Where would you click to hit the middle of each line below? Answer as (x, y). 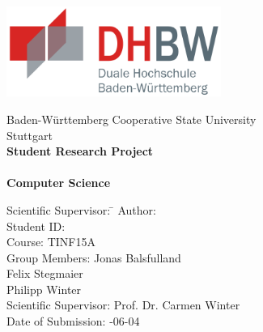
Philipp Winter (44, 289)
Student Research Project (80, 151)
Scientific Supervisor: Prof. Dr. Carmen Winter (123, 305)
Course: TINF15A (51, 242)
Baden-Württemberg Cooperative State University (131, 119)
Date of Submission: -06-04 (73, 321)
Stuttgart (30, 135)
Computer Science (59, 183)
